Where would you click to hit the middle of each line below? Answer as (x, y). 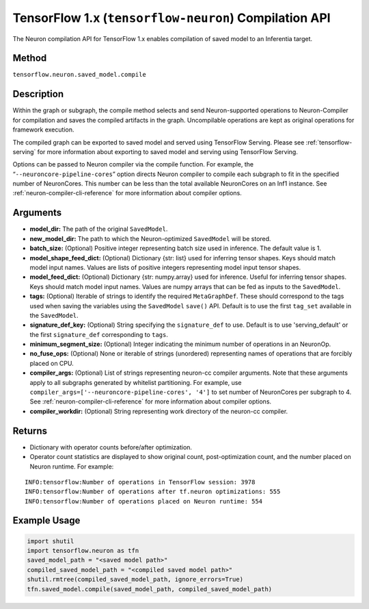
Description (38, 94)
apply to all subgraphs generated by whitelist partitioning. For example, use (136, 382)
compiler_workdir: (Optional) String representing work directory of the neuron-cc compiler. (159, 411)
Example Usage (46, 521)
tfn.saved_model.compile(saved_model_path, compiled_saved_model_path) (150, 589)
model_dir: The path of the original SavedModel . (99, 229)
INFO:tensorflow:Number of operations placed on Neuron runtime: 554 (144, 501)
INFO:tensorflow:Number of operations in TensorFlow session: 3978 (140, 482)
